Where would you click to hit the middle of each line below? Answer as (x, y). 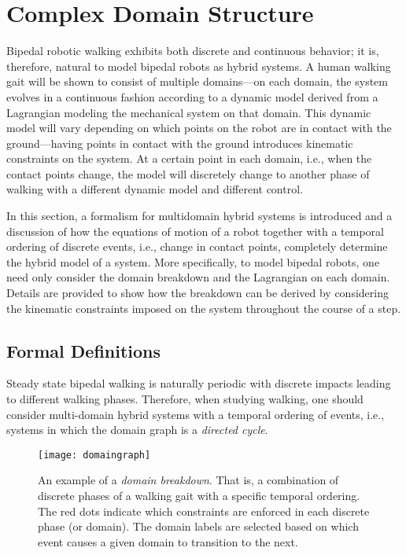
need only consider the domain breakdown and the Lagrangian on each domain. (198, 277)
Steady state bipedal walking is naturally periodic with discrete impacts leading (199, 383)
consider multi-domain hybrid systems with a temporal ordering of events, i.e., (196, 414)
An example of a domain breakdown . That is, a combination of (188, 480)
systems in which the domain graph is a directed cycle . (137, 430)
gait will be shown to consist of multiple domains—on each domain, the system (197, 81)
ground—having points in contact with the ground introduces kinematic (180, 143)
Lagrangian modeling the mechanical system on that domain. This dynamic (189, 112)
